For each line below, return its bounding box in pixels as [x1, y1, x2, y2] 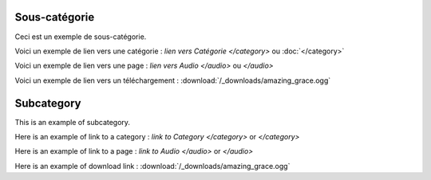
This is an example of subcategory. [14, 117, 131, 127]
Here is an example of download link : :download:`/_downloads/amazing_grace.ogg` [14, 161, 291, 170]
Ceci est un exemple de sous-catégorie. [14, 32, 147, 41]
